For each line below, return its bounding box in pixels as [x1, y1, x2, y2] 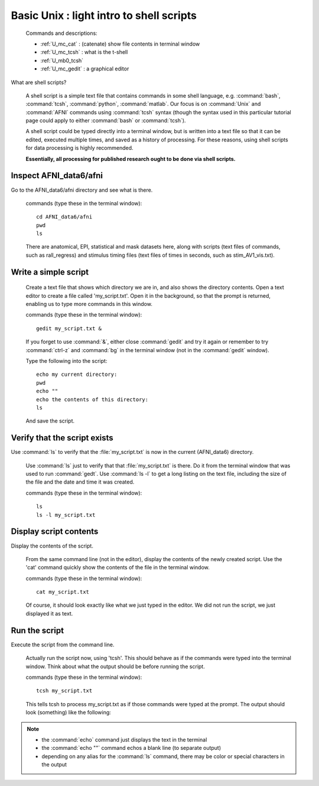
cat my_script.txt [36, 589, 90, 595]
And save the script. [25, 417, 75, 424]
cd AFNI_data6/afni [36, 214, 93, 220]
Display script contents [11, 527, 99, 537]
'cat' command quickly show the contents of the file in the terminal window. [25, 564, 210, 571]
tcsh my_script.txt [36, 687, 93, 694]
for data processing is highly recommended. [25, 144, 134, 152]
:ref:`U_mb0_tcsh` [40, 57, 84, 64]
